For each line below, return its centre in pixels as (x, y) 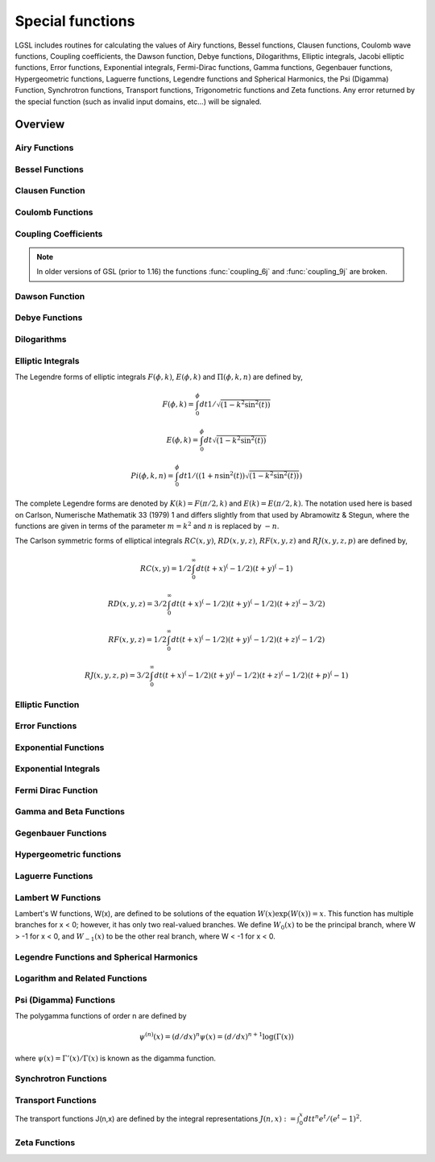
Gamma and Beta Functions (70, 812)
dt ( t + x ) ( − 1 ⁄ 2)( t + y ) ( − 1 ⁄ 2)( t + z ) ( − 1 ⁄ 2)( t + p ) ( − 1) (251, 675)
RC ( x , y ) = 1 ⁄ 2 (166, 568)
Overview (40, 125)
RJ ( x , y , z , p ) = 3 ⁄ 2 (118, 675)
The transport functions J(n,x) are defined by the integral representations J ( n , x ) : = (155, 1119)
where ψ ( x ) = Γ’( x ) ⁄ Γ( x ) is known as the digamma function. (116, 1058)
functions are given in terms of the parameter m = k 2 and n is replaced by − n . (147, 526)
